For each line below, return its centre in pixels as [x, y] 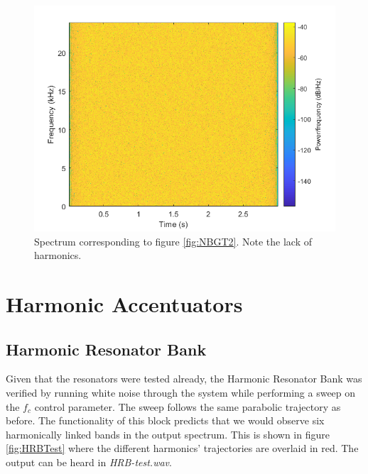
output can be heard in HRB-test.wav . [89, 462]
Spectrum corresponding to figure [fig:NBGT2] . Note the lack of [173, 241]
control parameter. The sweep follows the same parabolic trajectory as [188, 406]
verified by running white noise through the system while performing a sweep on [181, 392]
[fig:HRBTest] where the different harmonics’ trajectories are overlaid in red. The [182, 448]
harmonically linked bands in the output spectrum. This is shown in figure [168, 434]
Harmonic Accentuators [124, 303]
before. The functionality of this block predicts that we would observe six [165, 420]
